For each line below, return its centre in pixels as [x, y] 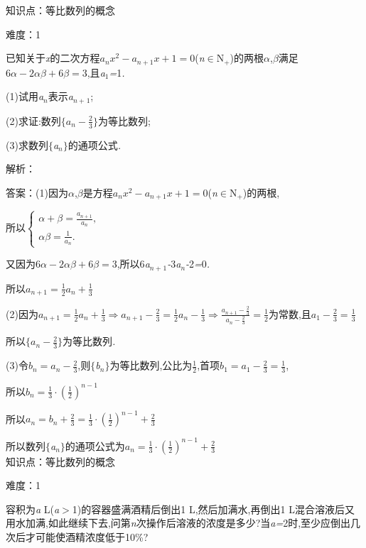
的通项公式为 [95, 445]
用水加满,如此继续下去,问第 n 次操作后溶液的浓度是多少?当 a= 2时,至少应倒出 [178, 523]
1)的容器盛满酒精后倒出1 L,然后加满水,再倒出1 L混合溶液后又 [213, 509]
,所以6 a [133, 264]
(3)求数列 [27, 144]
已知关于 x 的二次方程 [53, 58]
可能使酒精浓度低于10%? [92, 537]
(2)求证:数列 [33, 120]
